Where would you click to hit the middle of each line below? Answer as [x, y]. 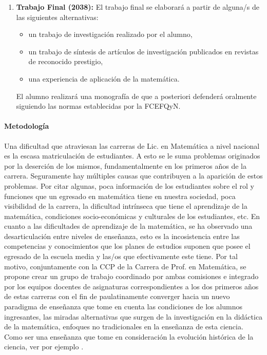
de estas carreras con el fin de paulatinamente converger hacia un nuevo [117, 296]
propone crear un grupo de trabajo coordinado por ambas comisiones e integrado [131, 276]
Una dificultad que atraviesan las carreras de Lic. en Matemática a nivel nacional [132, 145]
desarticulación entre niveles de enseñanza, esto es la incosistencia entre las [122, 236]
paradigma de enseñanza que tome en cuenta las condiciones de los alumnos [123, 307]
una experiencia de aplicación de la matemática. [104, 78]
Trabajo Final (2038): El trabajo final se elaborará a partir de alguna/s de [138, 7]
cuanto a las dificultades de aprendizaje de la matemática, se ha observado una [128, 226]
